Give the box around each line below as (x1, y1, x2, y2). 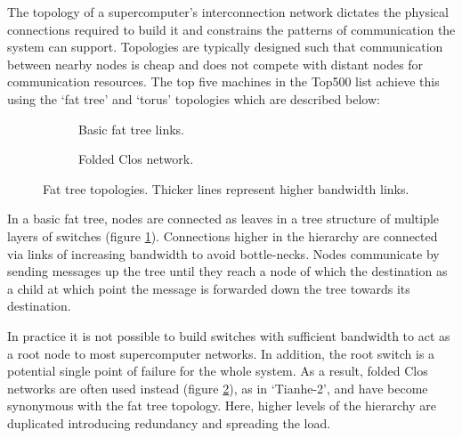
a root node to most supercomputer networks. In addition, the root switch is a (7, 344, 435, 362)
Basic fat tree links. (78, 119, 184, 138)
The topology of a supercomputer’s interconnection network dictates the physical (7, 3, 449, 20)
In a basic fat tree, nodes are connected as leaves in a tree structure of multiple (7, 209, 440, 228)
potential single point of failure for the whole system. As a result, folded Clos (7, 361, 428, 380)
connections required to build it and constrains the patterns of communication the (7, 20, 456, 38)
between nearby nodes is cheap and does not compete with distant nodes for (7, 54, 424, 73)
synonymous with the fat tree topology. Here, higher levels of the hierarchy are (7, 396, 436, 415)
